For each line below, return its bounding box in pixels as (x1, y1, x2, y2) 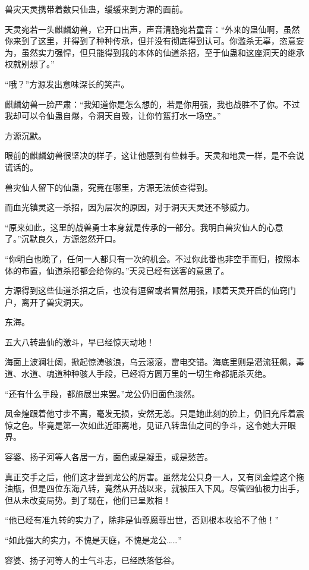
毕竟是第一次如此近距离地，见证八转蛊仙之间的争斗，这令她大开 (37, 418, 288, 431)
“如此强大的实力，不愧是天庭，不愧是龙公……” (5, 534, 182, 546)
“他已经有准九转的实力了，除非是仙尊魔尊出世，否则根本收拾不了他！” (5, 514, 279, 526)
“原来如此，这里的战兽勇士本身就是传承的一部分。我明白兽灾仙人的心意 (5, 221, 283, 233)
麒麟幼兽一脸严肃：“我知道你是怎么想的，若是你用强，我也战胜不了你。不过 (5, 97, 300, 110)
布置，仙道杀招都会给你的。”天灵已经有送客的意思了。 (21, 264, 229, 276)
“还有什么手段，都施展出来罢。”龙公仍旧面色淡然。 (5, 387, 200, 399)
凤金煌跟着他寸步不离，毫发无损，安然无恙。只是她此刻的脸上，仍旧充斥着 (5, 407, 296, 420)
